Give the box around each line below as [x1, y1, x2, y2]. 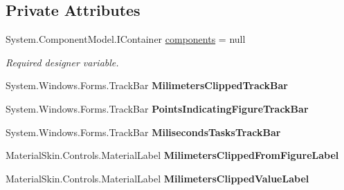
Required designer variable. [6, 55, 119, 69]
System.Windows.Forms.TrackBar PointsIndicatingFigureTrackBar [6, 101, 309, 115]
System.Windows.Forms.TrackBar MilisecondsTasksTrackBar [6, 124, 281, 139]
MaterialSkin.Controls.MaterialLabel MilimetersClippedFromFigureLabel [6, 148, 339, 162]
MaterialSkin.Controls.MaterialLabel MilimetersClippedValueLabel [6, 171, 309, 185]
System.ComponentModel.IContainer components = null [6, 32, 246, 46]
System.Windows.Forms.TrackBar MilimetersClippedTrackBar [6, 78, 288, 93]
